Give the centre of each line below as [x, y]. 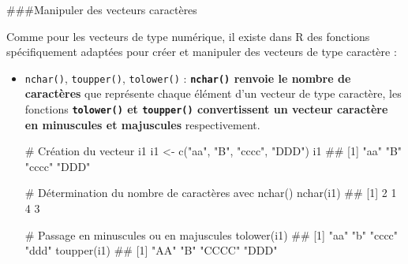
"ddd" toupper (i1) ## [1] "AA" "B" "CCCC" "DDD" [151, 250]
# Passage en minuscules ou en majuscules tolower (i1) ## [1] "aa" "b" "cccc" [211, 234]
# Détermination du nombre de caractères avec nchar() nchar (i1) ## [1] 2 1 [211, 193]
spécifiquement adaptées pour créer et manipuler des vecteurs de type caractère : [202, 52]
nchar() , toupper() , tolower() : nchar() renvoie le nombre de [188, 78]
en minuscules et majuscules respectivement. [142, 124]
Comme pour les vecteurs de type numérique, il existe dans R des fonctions [188, 36]
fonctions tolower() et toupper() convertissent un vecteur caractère [206, 109]
